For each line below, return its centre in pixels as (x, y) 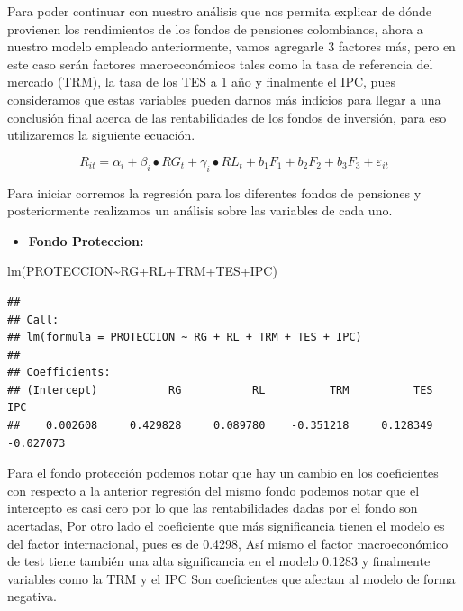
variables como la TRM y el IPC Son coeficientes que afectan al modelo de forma (231, 578)
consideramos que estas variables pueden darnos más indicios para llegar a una (224, 99)
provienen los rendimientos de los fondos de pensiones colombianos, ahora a (215, 28)
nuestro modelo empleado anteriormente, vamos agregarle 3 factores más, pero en (231, 46)
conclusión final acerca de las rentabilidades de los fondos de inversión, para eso (227, 117)
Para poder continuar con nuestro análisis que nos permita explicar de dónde (219, 11)
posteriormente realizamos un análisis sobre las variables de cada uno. (200, 210)
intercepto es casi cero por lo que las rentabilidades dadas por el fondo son (213, 508)
